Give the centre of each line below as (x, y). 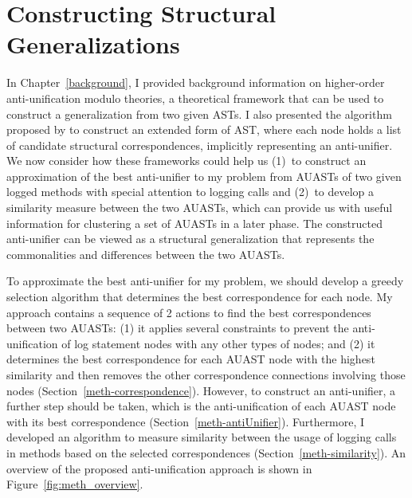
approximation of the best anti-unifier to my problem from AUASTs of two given (204, 176)
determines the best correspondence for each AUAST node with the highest (191, 359)
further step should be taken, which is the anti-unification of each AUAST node (201, 406)
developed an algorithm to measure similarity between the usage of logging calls (202, 437)
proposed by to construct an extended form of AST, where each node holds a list (204, 129)
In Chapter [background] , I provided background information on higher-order (196, 82)
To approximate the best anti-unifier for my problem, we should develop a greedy (205, 281)
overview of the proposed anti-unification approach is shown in (159, 468)
